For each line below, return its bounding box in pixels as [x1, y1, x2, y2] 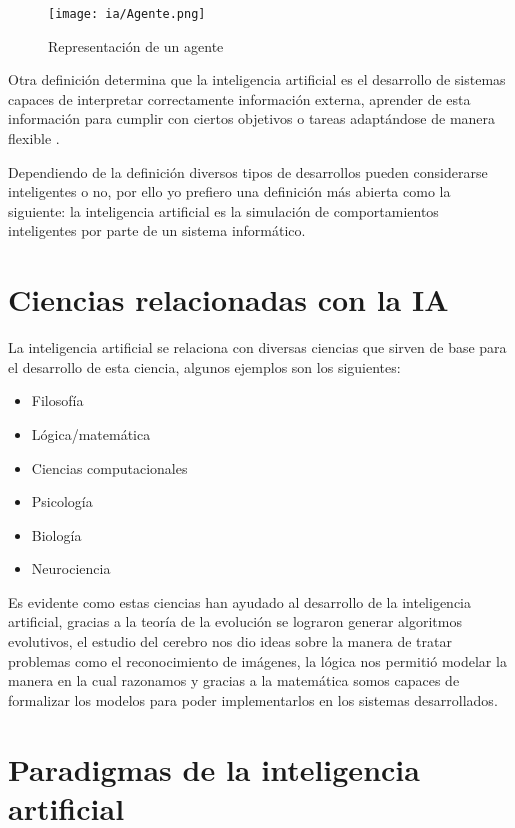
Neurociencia [31, 558, 111, 579]
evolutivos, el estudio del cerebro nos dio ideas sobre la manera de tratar [8, 631, 452, 652]
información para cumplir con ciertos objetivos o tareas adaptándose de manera [8, 108, 496, 129]
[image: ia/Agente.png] [48, 7, 206, 21]
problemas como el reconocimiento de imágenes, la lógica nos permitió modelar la [8, 650, 507, 671]
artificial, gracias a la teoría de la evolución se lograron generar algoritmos [8, 611, 462, 632]
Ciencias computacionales [31, 457, 188, 478]
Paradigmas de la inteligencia [8, 748, 420, 789]
